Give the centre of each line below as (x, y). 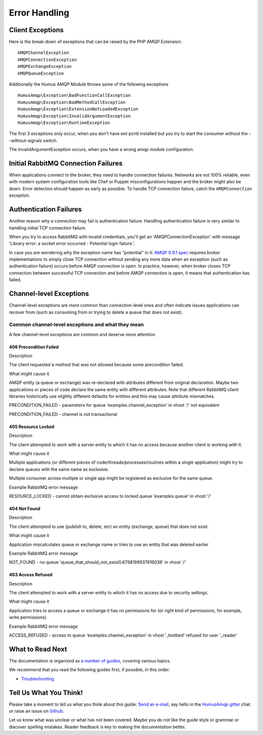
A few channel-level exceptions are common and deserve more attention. (83, 334)
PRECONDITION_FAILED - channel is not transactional (63, 414)
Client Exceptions (36, 30)
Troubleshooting (38, 678)
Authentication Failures (46, 209)
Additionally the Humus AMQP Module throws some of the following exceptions (89, 84)
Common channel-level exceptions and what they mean (76, 325)
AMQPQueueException (41, 73)
